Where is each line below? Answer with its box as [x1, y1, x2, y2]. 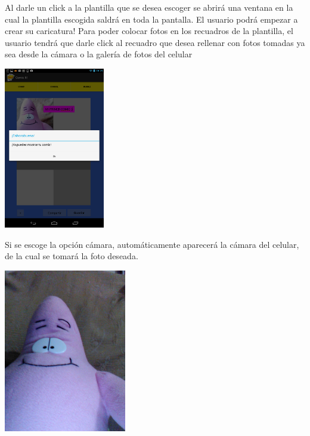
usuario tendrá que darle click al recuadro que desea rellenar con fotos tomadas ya [5, 36, 305, 48]
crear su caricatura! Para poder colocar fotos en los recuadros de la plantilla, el [5, 24, 293, 37]
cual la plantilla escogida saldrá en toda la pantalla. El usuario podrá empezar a [5, 13, 298, 25]
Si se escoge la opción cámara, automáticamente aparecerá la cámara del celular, [5, 238, 299, 250]
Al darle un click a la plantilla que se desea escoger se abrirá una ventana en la [5, 1, 293, 13]
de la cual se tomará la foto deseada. [5, 250, 138, 262]
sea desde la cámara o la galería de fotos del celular [5, 48, 193, 60]
